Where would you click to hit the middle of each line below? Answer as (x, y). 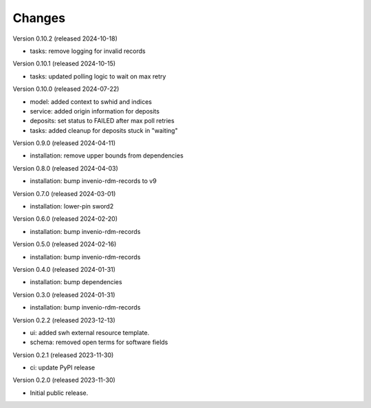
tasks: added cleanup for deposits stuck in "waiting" (104, 130)
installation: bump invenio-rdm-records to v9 (93, 181)
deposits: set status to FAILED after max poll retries (102, 121)
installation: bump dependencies (76, 282)
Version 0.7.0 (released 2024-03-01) (64, 193)
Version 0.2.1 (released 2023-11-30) (63, 355)
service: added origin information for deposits (95, 111)
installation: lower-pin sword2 (72, 206)
